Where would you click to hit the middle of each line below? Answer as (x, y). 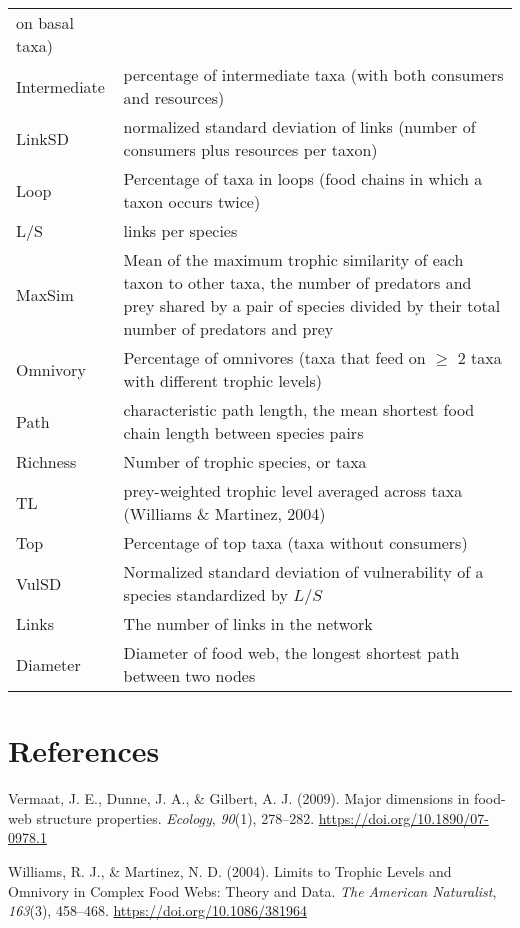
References (84, 750)
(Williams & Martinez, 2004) (224, 513)
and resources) (174, 97)
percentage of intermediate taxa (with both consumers (313, 74)
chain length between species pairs (243, 432)
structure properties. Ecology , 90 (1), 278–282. (175, 817)
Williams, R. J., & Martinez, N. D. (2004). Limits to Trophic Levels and (230, 870)
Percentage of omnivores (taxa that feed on (274, 357)
